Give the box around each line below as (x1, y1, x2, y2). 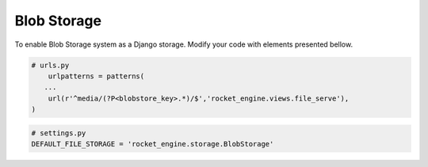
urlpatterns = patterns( (48, 71, 145, 81)
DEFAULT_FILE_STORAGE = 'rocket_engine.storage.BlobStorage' (31, 139, 274, 149)
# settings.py (31, 128, 86, 138)
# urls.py (31, 60, 70, 70)
